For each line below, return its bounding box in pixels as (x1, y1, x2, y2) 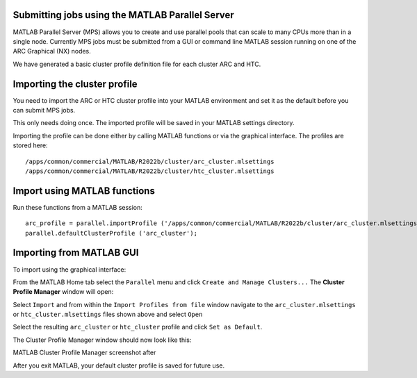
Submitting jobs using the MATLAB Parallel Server (13, 9, 234, 21)
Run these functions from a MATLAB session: (13, 203, 142, 211)
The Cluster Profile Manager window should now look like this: (13, 336, 192, 344)
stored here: (13, 141, 48, 149)
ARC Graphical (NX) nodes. (13, 47, 92, 56)
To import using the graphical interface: (13, 265, 126, 274)
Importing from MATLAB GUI (13, 247, 139, 258)
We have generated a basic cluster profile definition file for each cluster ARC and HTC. (13, 60, 261, 68)
